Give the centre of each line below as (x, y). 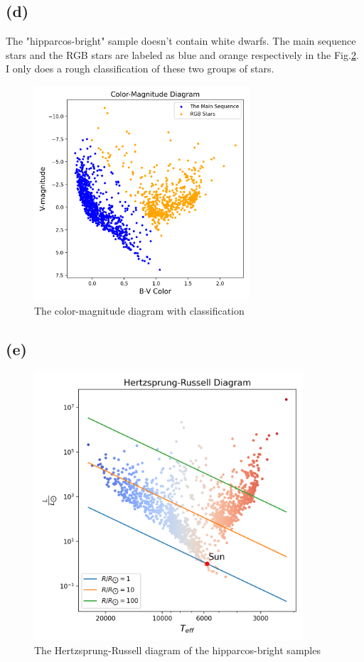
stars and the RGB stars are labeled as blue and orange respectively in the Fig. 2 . (182, 54)
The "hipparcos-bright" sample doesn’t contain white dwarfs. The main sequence (181, 41)
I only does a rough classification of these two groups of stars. (140, 69)
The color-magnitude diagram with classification (139, 310)
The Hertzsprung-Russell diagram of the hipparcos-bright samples (177, 650)
